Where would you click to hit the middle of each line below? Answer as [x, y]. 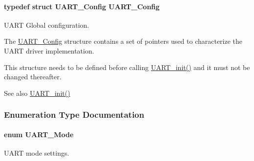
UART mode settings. [37, 153]
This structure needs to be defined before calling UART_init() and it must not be [127, 67]
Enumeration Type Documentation [74, 115]
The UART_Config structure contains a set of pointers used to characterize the [123, 41]
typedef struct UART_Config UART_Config [82, 6]
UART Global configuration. [47, 25]
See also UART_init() [37, 93]
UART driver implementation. [49, 50]
